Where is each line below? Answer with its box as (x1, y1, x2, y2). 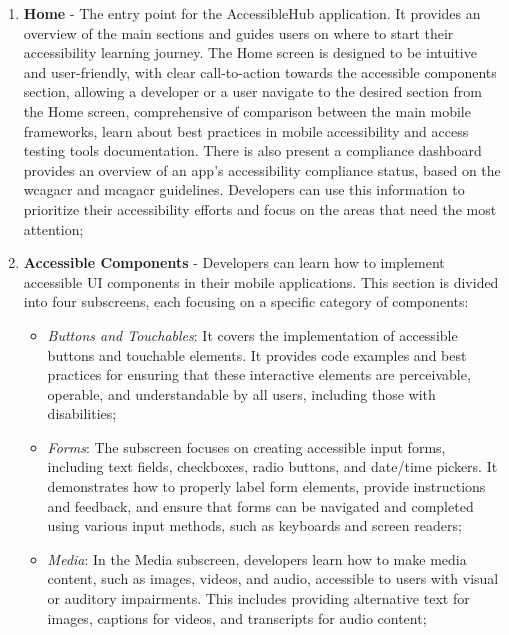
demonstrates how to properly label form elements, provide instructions (47, 476, 486, 497)
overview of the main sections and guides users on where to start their (23, 22, 454, 43)
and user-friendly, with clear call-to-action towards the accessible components (23, 61, 497, 82)
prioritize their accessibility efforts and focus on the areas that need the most (23, 198, 497, 219)
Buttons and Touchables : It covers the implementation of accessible (47, 324, 458, 345)
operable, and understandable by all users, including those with (47, 383, 436, 404)
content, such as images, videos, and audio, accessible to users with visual (47, 568, 499, 589)
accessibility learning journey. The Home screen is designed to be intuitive (23, 42, 477, 63)
